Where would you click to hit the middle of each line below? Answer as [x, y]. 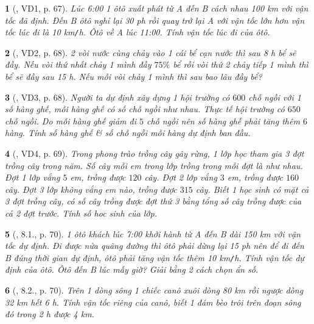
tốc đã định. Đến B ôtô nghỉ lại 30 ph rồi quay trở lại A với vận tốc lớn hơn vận [155, 20]
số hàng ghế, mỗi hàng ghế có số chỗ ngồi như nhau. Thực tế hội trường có [145, 109]
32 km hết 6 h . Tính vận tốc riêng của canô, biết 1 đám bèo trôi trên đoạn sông [153, 302]
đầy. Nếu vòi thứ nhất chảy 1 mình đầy [78, 64]
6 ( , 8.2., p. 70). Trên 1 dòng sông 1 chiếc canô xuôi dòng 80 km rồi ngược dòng [154, 290]
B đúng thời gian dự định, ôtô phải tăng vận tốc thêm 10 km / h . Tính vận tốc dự [155, 257]
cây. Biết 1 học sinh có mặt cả [252, 189]
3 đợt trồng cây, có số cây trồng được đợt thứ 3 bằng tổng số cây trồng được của [153, 201]
